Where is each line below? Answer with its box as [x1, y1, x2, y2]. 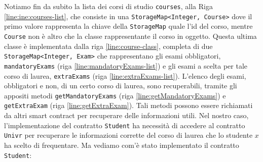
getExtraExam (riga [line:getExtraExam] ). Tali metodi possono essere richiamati [4, 100, 253, 111]
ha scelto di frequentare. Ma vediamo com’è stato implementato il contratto [4, 140, 239, 150]
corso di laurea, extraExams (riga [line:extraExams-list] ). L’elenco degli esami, [4, 70, 246, 81]
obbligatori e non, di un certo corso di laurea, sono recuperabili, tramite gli [4, 80, 237, 91]
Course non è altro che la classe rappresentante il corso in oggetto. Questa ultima [4, 30, 257, 41]
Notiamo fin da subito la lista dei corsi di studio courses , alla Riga [4, 1, 213, 11]
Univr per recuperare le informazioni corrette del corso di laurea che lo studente [4, 130, 253, 140]
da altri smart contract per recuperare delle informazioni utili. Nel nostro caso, [4, 110, 249, 121]
